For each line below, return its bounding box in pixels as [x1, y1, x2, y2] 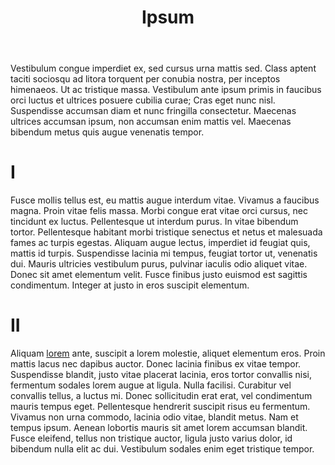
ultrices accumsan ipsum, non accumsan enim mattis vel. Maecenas [10, 116, 292, 128]
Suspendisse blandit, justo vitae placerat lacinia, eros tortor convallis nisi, [10, 369, 312, 381]
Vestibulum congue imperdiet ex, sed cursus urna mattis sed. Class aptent [10, 62, 317, 75]
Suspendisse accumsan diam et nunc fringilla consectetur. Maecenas [10, 105, 297, 117]
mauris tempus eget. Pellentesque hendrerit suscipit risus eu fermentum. [10, 401, 311, 413]
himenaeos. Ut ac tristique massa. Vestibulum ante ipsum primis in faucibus [10, 84, 322, 96]
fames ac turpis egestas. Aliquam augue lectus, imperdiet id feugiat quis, [10, 237, 311, 249]
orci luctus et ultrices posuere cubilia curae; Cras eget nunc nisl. [10, 94, 276, 106]
